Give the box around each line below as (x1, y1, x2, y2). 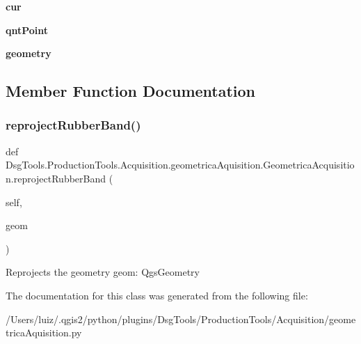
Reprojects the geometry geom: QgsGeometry (6, 265, 200, 279)
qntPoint (6, 22, 49, 37)
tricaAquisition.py (6, 325, 82, 340)
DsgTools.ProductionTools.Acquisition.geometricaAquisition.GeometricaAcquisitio (6, 157, 355, 172)
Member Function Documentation (6, 80, 256, 102)
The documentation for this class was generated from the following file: (6, 288, 308, 302)
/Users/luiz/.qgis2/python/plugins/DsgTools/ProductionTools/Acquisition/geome (6, 311, 356, 326)
